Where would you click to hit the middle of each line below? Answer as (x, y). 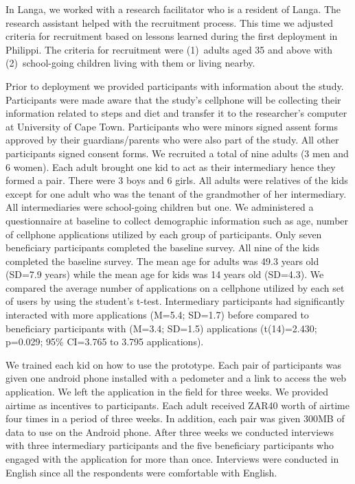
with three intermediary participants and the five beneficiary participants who (170, 445)
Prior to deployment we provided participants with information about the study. (175, 85)
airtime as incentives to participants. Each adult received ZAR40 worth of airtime (177, 405)
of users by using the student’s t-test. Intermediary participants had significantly (175, 301)
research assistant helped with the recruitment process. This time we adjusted (170, 22)
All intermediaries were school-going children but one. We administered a (160, 207)
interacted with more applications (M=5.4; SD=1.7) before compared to (157, 315)
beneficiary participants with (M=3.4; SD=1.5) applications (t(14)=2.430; (161, 328)
